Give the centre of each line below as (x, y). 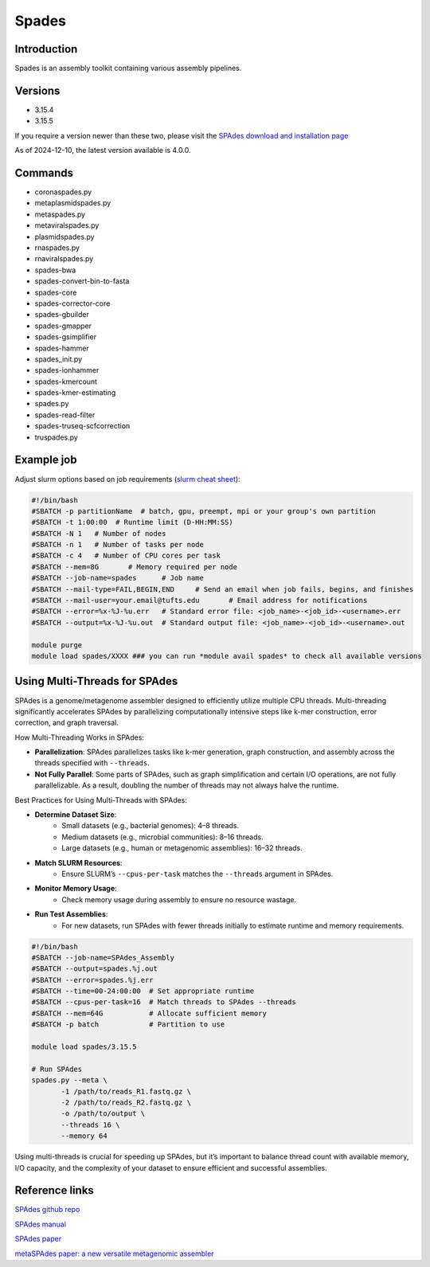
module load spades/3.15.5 (84, 1047)
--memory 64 (84, 1136)
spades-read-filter (65, 415)
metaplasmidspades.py (73, 203)
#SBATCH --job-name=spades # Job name (118, 578)
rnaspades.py (57, 248)
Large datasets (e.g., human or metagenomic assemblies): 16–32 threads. (182, 848)
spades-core (56, 292)
